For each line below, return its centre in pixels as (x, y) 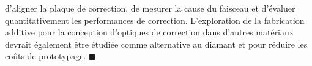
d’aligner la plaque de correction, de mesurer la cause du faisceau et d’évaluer (150, 8)
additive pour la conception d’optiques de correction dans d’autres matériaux (150, 32)
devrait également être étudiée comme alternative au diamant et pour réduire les (156, 44)
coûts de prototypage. (46, 56)
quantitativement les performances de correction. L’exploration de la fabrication (155, 20)
